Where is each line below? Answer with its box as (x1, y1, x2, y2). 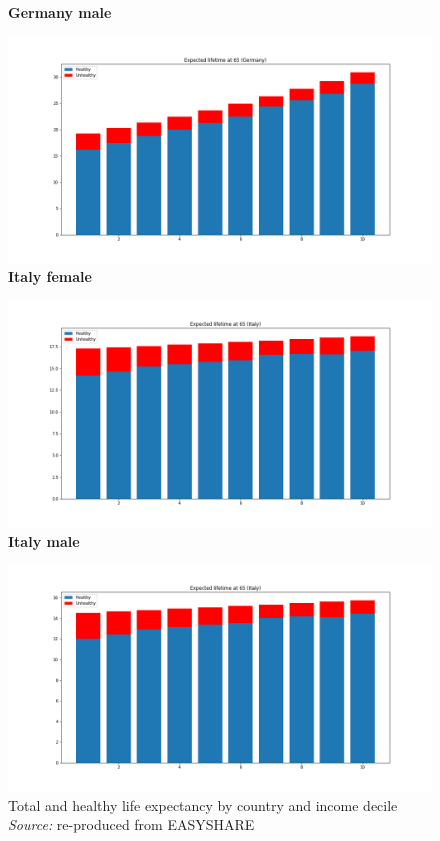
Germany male (8, 2, 112, 22)
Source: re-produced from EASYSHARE (8, 814, 255, 835)
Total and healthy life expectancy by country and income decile (8, 794, 398, 815)
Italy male (8, 530, 80, 551)
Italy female (8, 266, 92, 287)
